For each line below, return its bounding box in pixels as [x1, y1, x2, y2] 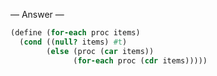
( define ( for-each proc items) [10, 28, 141, 38]
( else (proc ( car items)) [46, 46, 155, 56]
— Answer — [10, 9, 65, 20]
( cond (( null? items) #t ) [19, 37, 128, 47]
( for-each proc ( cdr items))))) [73, 55, 208, 66]
